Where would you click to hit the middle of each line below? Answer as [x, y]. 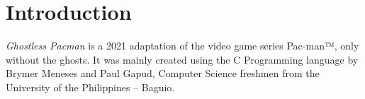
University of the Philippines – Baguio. [90, 87]
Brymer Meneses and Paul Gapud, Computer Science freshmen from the [163, 73]
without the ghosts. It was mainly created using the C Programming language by [182, 59]
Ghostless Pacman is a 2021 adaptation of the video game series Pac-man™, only [182, 46]
